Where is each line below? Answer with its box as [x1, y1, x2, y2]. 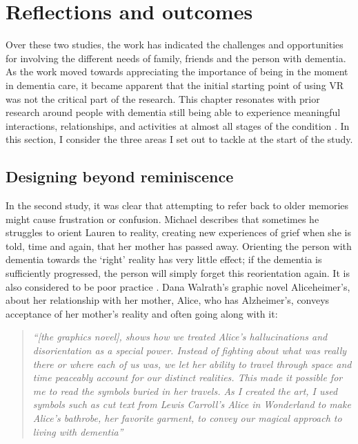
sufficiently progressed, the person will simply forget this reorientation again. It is [6, 266, 350, 280]
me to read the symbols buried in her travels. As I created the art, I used [32, 383, 338, 398]
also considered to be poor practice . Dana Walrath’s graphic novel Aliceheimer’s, [6, 279, 350, 293]
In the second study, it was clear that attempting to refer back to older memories [6, 198, 349, 213]
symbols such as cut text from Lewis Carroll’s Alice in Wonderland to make [32, 397, 351, 412]
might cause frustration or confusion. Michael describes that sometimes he [6, 211, 319, 226]
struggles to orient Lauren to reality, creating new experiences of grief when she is [6, 225, 351, 240]
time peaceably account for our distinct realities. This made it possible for [32, 370, 343, 385]
